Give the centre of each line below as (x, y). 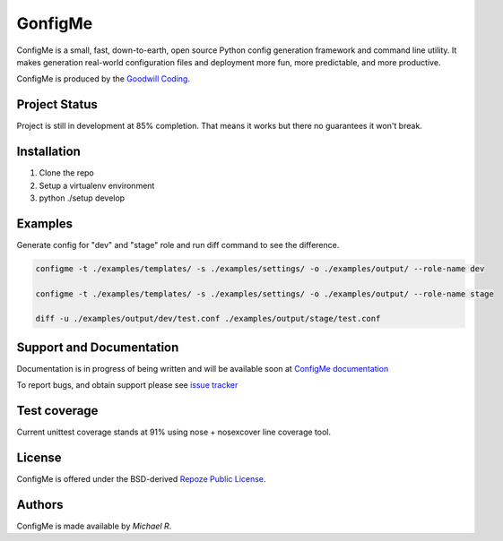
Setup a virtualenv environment (97, 185)
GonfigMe (55, 23)
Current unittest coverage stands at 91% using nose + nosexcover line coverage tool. (174, 432)
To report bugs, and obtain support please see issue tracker (127, 385)
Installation (48, 152)
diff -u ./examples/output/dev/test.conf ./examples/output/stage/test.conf (208, 319)
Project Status (57, 104)
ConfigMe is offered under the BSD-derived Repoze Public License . (141, 479)
